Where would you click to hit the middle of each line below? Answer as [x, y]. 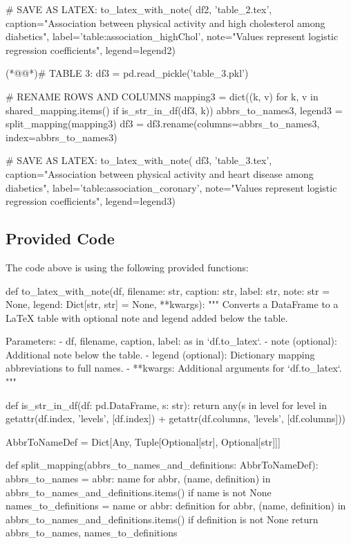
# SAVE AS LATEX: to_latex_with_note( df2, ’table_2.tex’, [139, 9]
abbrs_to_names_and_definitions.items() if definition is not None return [162, 519]
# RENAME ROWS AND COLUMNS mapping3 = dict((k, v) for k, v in [162, 96]
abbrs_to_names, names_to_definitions [92, 533]
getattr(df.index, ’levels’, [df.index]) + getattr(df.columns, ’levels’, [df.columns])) [176, 418]
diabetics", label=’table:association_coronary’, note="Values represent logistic [171, 187]
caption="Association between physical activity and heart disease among [160, 173]
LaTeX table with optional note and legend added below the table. [147, 317]
